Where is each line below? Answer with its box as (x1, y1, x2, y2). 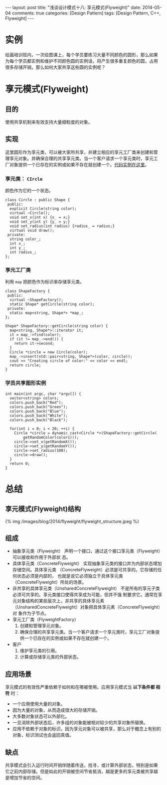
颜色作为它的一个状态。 (5, 188, 53, 194)
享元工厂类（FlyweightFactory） (12, 617, 79, 623)
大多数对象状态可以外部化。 (12, 713, 70, 719)
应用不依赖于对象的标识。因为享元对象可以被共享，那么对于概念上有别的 (12, 726, 161, 732)
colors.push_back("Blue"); (9, 408, 66, 414)
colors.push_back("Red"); (9, 400, 64, 405)
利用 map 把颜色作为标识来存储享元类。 (5, 279, 85, 285)
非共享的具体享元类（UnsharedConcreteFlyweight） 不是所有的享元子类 (12, 585, 161, 591)
